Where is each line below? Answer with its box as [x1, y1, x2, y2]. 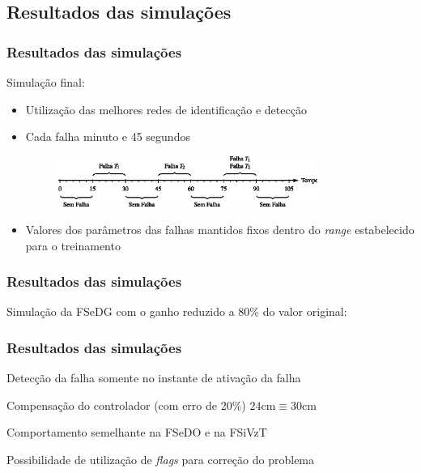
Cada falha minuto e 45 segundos [25, 128, 190, 145]
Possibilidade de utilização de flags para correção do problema [6, 450, 315, 467]
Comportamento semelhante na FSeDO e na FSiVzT [6, 424, 267, 441]
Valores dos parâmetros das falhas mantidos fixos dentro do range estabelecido [25, 220, 415, 237]
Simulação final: [6, 74, 85, 90]
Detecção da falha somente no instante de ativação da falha [6, 369, 301, 386]
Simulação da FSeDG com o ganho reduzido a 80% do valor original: [6, 303, 347, 320]
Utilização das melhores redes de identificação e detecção [25, 100, 307, 117]
